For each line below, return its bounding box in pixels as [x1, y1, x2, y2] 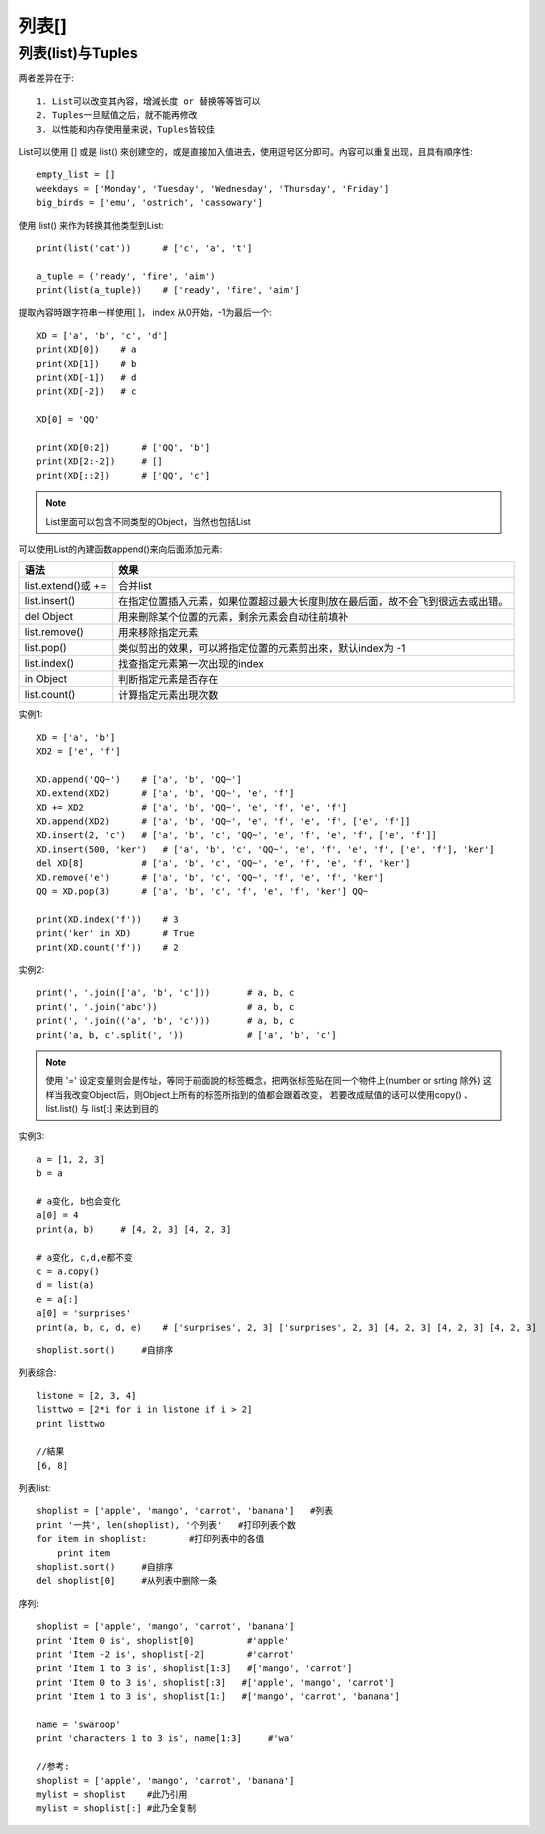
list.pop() [24, 641, 67, 655]
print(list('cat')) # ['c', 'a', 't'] [36, 242, 253, 254]
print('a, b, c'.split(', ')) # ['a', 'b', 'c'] [36, 1029, 337, 1040]
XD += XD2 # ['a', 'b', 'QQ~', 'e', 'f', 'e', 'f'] [36, 801, 348, 813]
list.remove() [24, 625, 84, 639]
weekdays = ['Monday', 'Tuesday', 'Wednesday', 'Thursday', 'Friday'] [36, 183, 390, 194]
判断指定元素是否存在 [118, 673, 219, 687]
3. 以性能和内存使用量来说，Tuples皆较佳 [36, 123, 215, 135]
